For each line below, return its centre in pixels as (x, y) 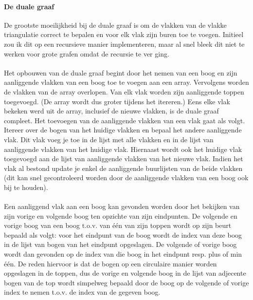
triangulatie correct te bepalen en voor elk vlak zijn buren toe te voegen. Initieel (124, 34)
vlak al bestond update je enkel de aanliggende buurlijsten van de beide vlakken (123, 168)
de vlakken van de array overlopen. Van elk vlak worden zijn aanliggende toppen (124, 91)
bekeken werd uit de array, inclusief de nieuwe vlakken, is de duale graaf (111, 111)
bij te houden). (26, 187)
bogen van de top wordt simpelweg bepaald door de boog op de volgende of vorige (126, 282)
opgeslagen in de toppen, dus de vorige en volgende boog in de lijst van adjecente (125, 273)
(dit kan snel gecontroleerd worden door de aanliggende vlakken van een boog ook (126, 178)
